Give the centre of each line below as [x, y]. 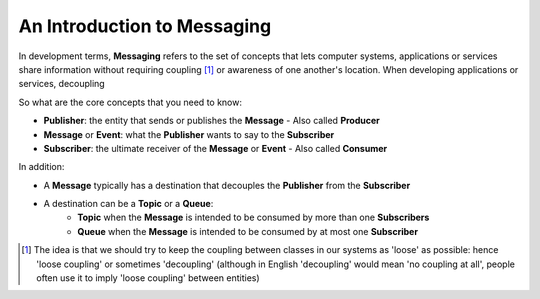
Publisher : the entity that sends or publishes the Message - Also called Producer [211, 121]
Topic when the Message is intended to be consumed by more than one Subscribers [253, 217]
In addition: [41, 167]
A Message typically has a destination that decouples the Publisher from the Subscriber [227, 185]
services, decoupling [61, 84]
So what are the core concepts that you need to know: [130, 102]
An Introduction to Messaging [145, 26]
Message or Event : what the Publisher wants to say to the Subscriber [189, 134]
